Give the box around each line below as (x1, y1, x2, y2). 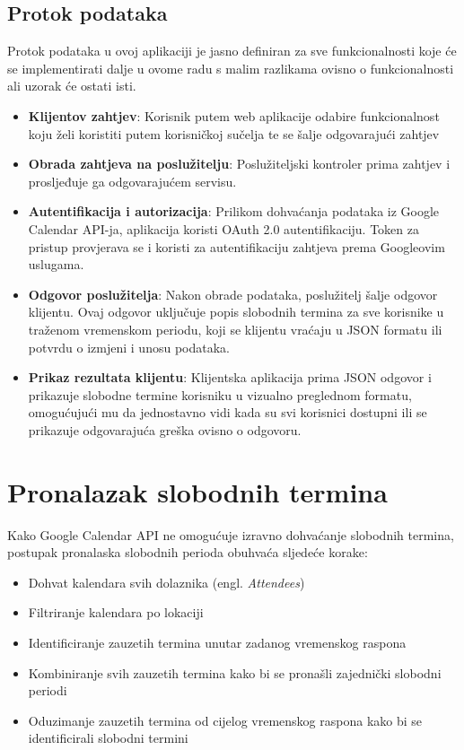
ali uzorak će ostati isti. (7, 76, 136, 95)
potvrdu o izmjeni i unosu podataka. (28, 337, 230, 356)
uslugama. (28, 255, 84, 274)
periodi (28, 681, 67, 700)
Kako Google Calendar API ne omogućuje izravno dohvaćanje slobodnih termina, (7, 525, 454, 544)
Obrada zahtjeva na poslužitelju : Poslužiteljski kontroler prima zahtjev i (28, 154, 451, 173)
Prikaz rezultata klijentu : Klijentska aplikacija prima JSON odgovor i (28, 368, 432, 387)
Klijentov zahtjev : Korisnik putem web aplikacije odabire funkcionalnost (28, 106, 440, 125)
